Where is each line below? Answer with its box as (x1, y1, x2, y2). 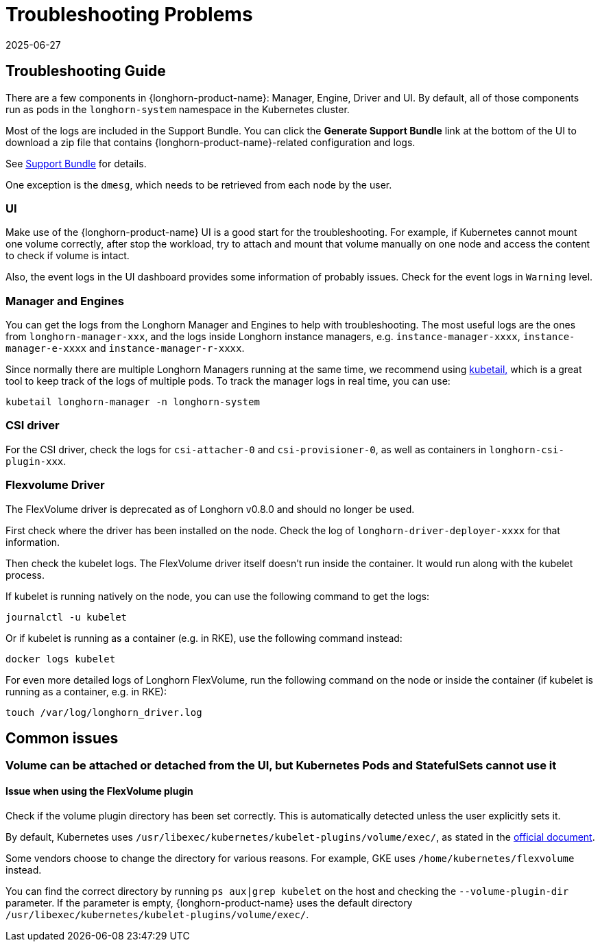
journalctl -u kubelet (5, 611, 128, 623)
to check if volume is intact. (5, 250, 130, 262)
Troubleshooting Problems (5, 3, 253, 26)
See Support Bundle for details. (5, 157, 147, 169)
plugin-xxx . (5, 455, 67, 467)
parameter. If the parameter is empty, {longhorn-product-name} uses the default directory (5, 896, 413, 909)
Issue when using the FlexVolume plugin (5, 785, 193, 798)
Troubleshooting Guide (5, 62, 166, 80)
